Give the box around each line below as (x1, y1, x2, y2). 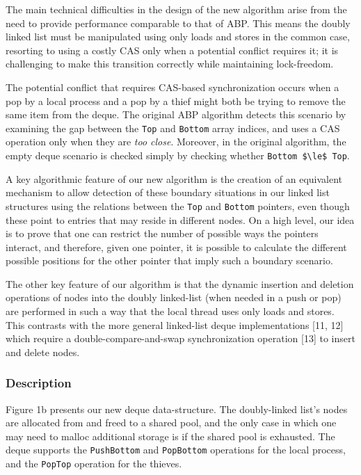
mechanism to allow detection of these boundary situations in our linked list (6, 185, 330, 200)
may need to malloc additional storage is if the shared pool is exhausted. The (6, 428, 335, 443)
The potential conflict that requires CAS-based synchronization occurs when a (6, 79, 339, 94)
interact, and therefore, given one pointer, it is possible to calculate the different (6, 239, 347, 254)
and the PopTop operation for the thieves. (6, 456, 182, 471)
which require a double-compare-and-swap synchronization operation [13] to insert (6, 331, 355, 346)
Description (6, 374, 72, 392)
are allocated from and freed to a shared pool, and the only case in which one (6, 415, 337, 430)
